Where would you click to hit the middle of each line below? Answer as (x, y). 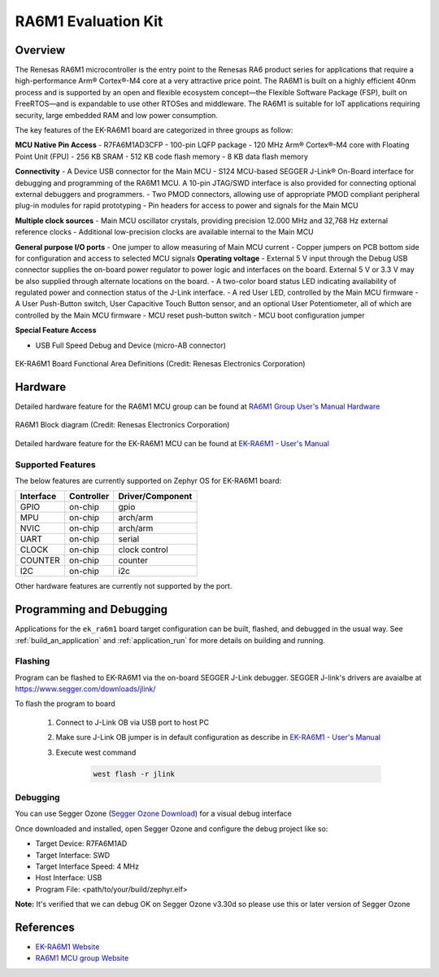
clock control (143, 550)
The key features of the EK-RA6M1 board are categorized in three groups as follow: (154, 130)
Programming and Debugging (91, 609)
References (45, 927)
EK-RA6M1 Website (67, 947)
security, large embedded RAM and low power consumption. (117, 115)
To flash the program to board (65, 703)
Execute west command (96, 752)
